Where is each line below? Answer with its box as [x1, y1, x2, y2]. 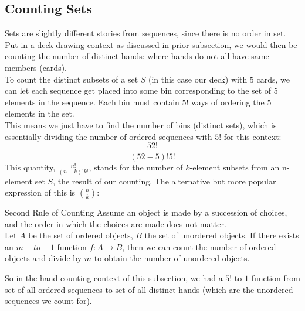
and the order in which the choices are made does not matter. [5, 217, 226, 230]
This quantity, [5, 161, 56, 173]
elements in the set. [5, 107, 74, 119]
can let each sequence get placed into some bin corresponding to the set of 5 [5, 84, 278, 97]
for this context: [223, 130, 282, 142]
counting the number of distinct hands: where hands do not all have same [5, 50, 269, 62]
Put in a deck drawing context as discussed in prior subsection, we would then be [5, 38, 297, 50]
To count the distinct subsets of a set [5, 73, 138, 85]
